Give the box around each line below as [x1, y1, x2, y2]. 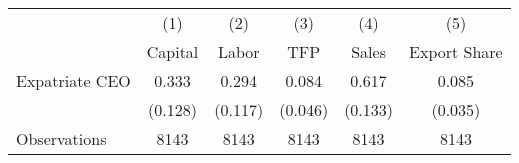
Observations [16, 127, 107, 150]
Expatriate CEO [16, 69, 131, 92]
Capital [146, 40, 199, 63]
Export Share [409, 40, 503, 63]
